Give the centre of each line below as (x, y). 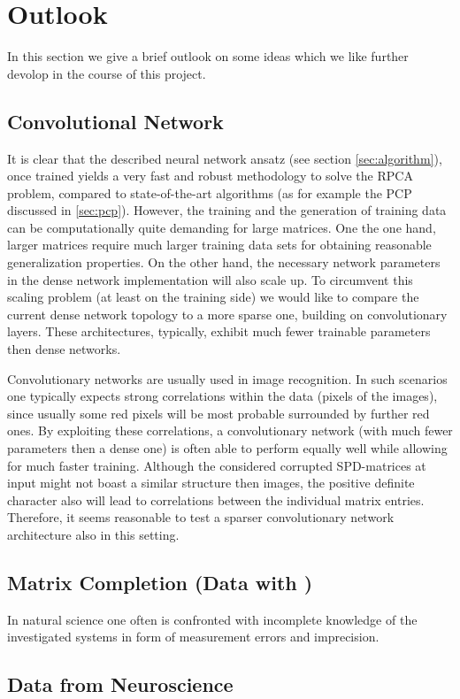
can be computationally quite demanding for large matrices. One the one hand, (222, 227)
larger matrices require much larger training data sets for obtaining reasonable (219, 245)
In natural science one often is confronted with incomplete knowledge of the (212, 619)
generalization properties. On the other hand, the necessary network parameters (224, 262)
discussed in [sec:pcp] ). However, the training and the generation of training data (227, 210)
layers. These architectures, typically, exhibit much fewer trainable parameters (219, 331)
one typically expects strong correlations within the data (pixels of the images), (222, 396)
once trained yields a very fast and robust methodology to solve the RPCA (210, 176)
